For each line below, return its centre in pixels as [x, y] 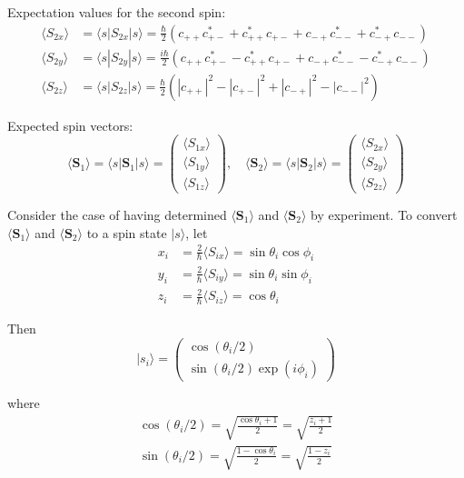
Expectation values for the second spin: [117, 12]
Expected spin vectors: [70, 125]
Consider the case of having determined [117, 214]
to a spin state [127, 232]
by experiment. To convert [384, 214]
